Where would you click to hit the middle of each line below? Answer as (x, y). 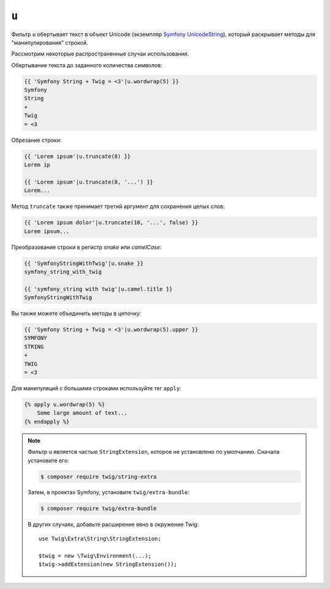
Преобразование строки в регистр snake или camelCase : (86, 247)
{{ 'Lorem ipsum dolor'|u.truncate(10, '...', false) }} (111, 223)
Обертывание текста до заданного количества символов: (87, 65)
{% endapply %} (47, 421)
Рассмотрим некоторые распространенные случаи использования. (100, 54)
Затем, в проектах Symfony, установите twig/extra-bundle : (108, 492)
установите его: (49, 460)
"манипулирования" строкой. (50, 42)
